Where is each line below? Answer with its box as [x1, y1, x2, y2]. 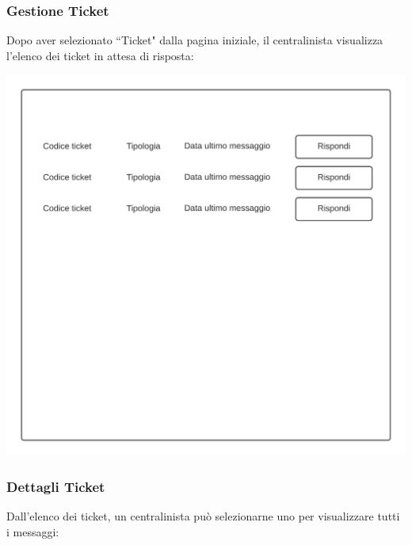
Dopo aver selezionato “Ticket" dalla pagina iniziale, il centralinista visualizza [6, 32, 383, 48]
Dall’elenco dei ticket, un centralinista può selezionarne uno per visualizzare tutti [6, 508, 400, 524]
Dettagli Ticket [6, 476, 105, 496]
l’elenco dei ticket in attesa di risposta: [6, 47, 194, 63]
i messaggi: [6, 523, 59, 539]
